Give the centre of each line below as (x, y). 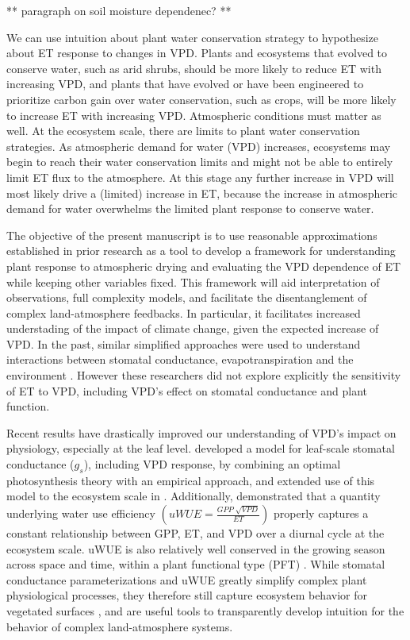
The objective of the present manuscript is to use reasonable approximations (192, 235)
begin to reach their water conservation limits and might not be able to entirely (200, 162)
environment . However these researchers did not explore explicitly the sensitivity (204, 375)
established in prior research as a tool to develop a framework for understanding (201, 251)
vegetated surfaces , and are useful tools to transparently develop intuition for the (205, 610)
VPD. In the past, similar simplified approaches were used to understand (184, 343)
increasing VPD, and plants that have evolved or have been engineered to (185, 84)
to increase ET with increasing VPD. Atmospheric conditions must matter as (194, 115)
